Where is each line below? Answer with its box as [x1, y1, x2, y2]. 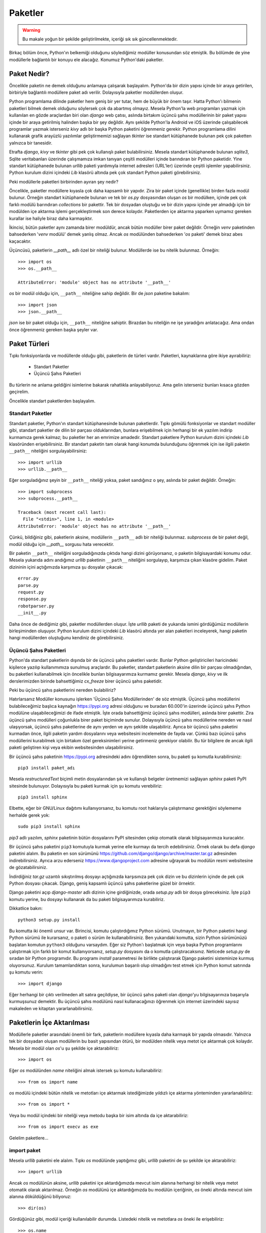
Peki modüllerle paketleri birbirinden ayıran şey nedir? [9, 179, 119, 184]
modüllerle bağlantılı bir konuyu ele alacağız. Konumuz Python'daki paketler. [9, 57, 164, 63]
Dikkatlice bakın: [9, 906, 43, 911]
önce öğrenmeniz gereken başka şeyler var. [9, 326, 99, 332]
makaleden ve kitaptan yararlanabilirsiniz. [9, 1005, 94, 1011]
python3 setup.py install [18, 917, 81, 922]
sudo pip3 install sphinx [18, 824, 81, 830]
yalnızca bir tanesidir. [9, 140, 53, 145]
